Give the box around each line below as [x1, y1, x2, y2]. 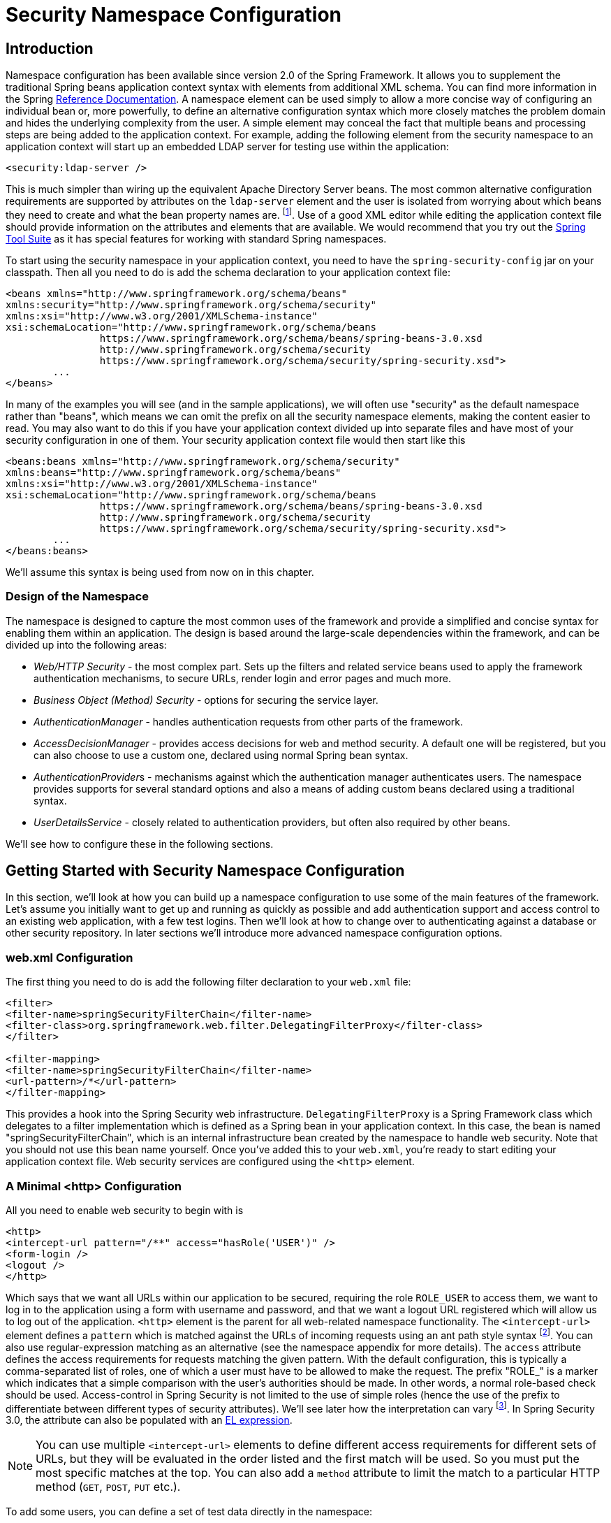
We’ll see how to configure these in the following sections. [6, 837, 274, 850]
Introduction [6, 39, 94, 57]
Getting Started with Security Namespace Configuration [6, 862, 405, 879]
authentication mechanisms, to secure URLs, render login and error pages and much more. [34, 672, 451, 684]
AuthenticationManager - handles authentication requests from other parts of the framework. [34, 715, 464, 728]
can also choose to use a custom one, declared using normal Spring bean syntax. [34, 749, 408, 761]
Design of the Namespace [6, 589, 149, 604]
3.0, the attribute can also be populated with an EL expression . [6, 1414, 293, 1427]
